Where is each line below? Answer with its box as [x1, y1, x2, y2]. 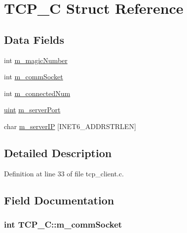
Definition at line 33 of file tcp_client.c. [4, 168, 124, 178]
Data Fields [4, 32, 65, 47]
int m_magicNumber [4, 55, 68, 65]
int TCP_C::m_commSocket [4, 218, 122, 231]
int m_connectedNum [4, 88, 71, 98]
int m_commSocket [4, 71, 63, 82]
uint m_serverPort [4, 104, 61, 115]
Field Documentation [4, 192, 114, 207]
